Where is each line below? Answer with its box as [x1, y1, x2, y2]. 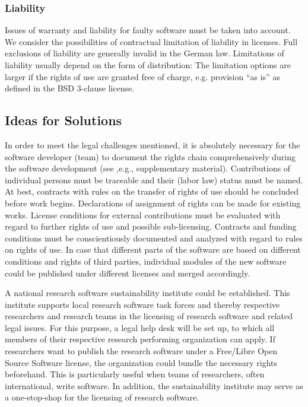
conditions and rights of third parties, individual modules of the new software [5, 255, 287, 267]
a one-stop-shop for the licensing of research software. [5, 391, 199, 403]
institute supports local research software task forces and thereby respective [5, 298, 280, 310]
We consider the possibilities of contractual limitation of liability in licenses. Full [5, 35, 298, 47]
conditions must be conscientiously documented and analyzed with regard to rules [5, 231, 303, 244]
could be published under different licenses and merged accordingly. [5, 266, 250, 279]
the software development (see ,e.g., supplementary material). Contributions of [5, 162, 291, 174]
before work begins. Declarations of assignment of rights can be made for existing [5, 196, 301, 209]
